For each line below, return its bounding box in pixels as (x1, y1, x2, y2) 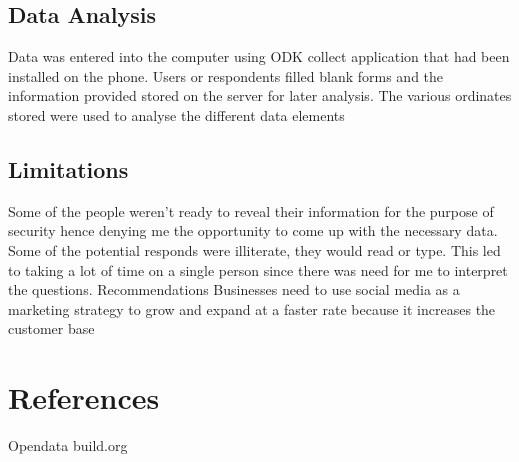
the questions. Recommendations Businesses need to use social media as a (8, 279, 460, 300)
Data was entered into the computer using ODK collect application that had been (8, 46, 510, 67)
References (8, 377, 160, 418)
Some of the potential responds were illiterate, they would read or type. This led (8, 239, 501, 260)
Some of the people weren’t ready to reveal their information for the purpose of (8, 200, 494, 221)
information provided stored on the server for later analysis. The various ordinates (8, 85, 512, 106)
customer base (8, 318, 95, 339)
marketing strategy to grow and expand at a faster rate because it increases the (8, 298, 496, 319)
